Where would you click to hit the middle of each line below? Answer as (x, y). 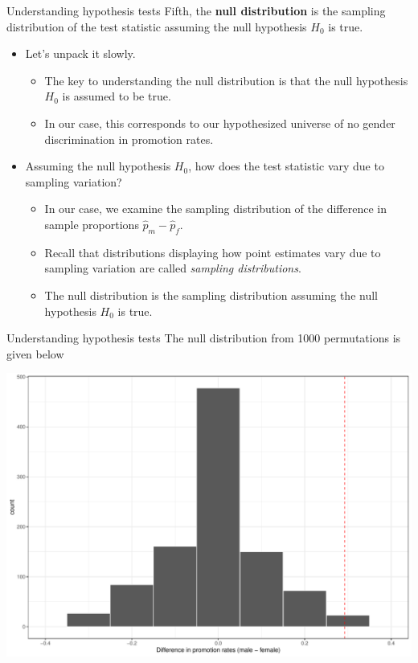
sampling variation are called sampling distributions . (173, 268)
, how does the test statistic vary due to (286, 166)
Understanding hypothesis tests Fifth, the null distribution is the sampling (196, 10)
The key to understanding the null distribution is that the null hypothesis (226, 80)
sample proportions (92, 224)
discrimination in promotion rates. (129, 139)
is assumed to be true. (117, 96)
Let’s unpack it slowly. (80, 53)
